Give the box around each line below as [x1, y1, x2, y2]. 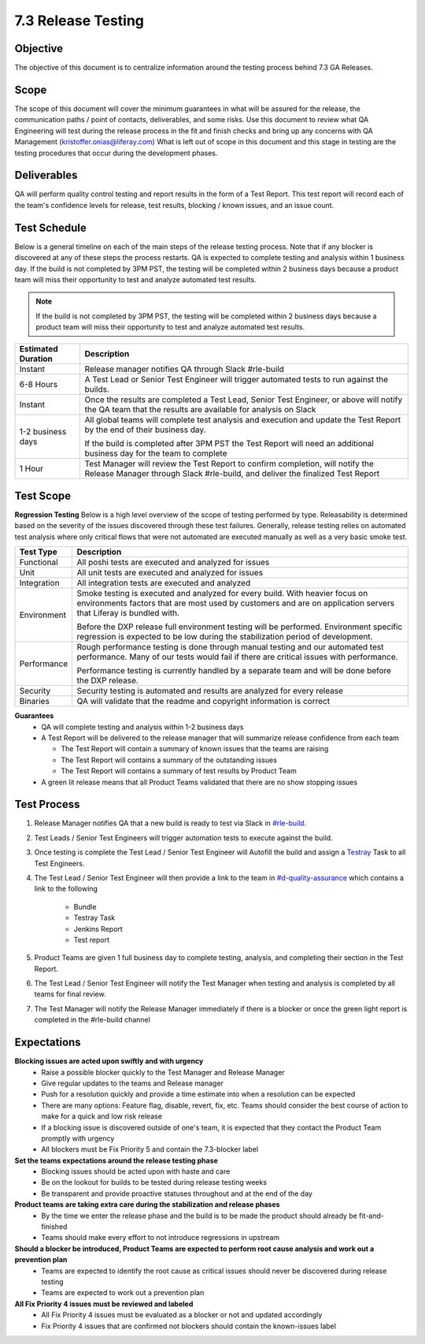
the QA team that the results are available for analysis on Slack [84, 404, 316, 415]
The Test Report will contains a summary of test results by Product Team [61, 766, 297, 776]
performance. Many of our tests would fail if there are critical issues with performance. [76, 651, 398, 662]
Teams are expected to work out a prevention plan [41, 1288, 205, 1297]
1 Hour [19, 464, 43, 475]
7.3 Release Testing [14, 12, 145, 29]
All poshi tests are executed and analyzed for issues [76, 557, 270, 568]
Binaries [19, 696, 50, 707]
